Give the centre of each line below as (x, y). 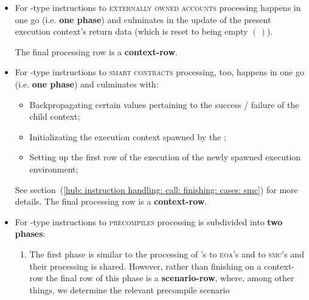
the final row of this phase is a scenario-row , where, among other (170, 278)
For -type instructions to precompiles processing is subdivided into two (149, 221)
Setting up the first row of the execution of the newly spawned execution (165, 157)
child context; (55, 116)
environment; (54, 169)
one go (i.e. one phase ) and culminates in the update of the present (143, 19)
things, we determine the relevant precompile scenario (130, 289)
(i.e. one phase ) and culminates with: (87, 84)
